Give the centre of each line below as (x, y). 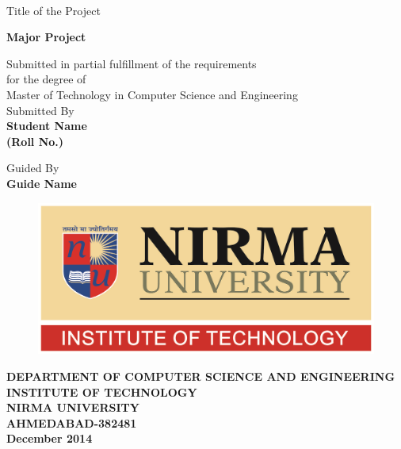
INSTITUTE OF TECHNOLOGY (102, 391)
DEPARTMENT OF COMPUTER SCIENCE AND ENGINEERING (201, 376)
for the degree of (46, 79)
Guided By (33, 168)
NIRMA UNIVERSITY (73, 407)
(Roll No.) (35, 141)
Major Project (46, 37)
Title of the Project (53, 10)
